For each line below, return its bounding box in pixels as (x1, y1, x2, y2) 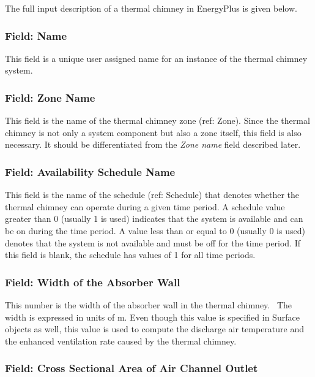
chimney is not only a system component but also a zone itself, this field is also (5, 126, 302, 139)
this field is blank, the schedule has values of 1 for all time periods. (5, 248, 256, 261)
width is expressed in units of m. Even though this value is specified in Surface (5, 310, 300, 323)
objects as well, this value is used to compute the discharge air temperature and (5, 322, 305, 335)
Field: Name (5, 28, 67, 43)
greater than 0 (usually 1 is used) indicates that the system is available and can (5, 212, 303, 225)
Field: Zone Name (5, 89, 95, 105)
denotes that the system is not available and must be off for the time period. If (5, 236, 301, 249)
